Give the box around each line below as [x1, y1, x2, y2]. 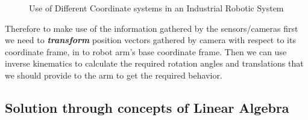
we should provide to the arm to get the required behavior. [5, 68, 222, 81]
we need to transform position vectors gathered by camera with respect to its [5, 34, 296, 46]
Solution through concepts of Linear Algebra [5, 98, 289, 116]
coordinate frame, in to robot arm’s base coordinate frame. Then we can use [5, 45, 287, 58]
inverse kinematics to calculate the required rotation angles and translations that [5, 57, 304, 70]
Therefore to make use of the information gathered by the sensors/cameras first [5, 22, 298, 34]
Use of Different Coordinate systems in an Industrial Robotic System [29, 2, 284, 14]
